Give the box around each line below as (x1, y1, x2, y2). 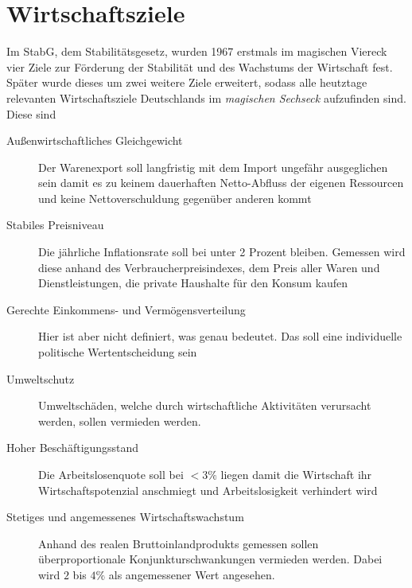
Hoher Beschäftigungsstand (6, 439, 139, 456)
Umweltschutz (6, 370, 75, 387)
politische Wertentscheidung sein (38, 344, 197, 360)
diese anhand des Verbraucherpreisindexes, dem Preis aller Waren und (38, 259, 380, 275)
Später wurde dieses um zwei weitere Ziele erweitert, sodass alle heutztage (6, 74, 367, 91)
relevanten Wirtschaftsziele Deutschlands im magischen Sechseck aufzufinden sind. (6, 89, 406, 106)
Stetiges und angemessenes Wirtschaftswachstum (6, 508, 244, 525)
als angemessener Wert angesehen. (108, 566, 275, 582)
